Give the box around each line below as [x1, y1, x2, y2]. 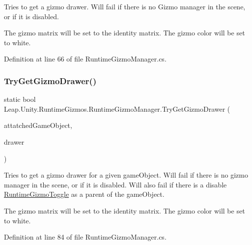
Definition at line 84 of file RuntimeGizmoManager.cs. [4, 232, 167, 242]
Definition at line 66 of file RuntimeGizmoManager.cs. [4, 54, 167, 64]
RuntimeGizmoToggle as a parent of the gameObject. [4, 189, 165, 199]
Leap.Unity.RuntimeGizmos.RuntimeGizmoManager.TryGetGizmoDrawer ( [4, 103, 230, 114]
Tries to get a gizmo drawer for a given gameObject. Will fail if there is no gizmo [4, 170, 248, 180]
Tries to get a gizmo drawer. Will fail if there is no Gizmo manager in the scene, [4, 1, 246, 11]
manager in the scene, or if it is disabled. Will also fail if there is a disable [4, 179, 227, 189]
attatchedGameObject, [4, 120, 72, 130]
